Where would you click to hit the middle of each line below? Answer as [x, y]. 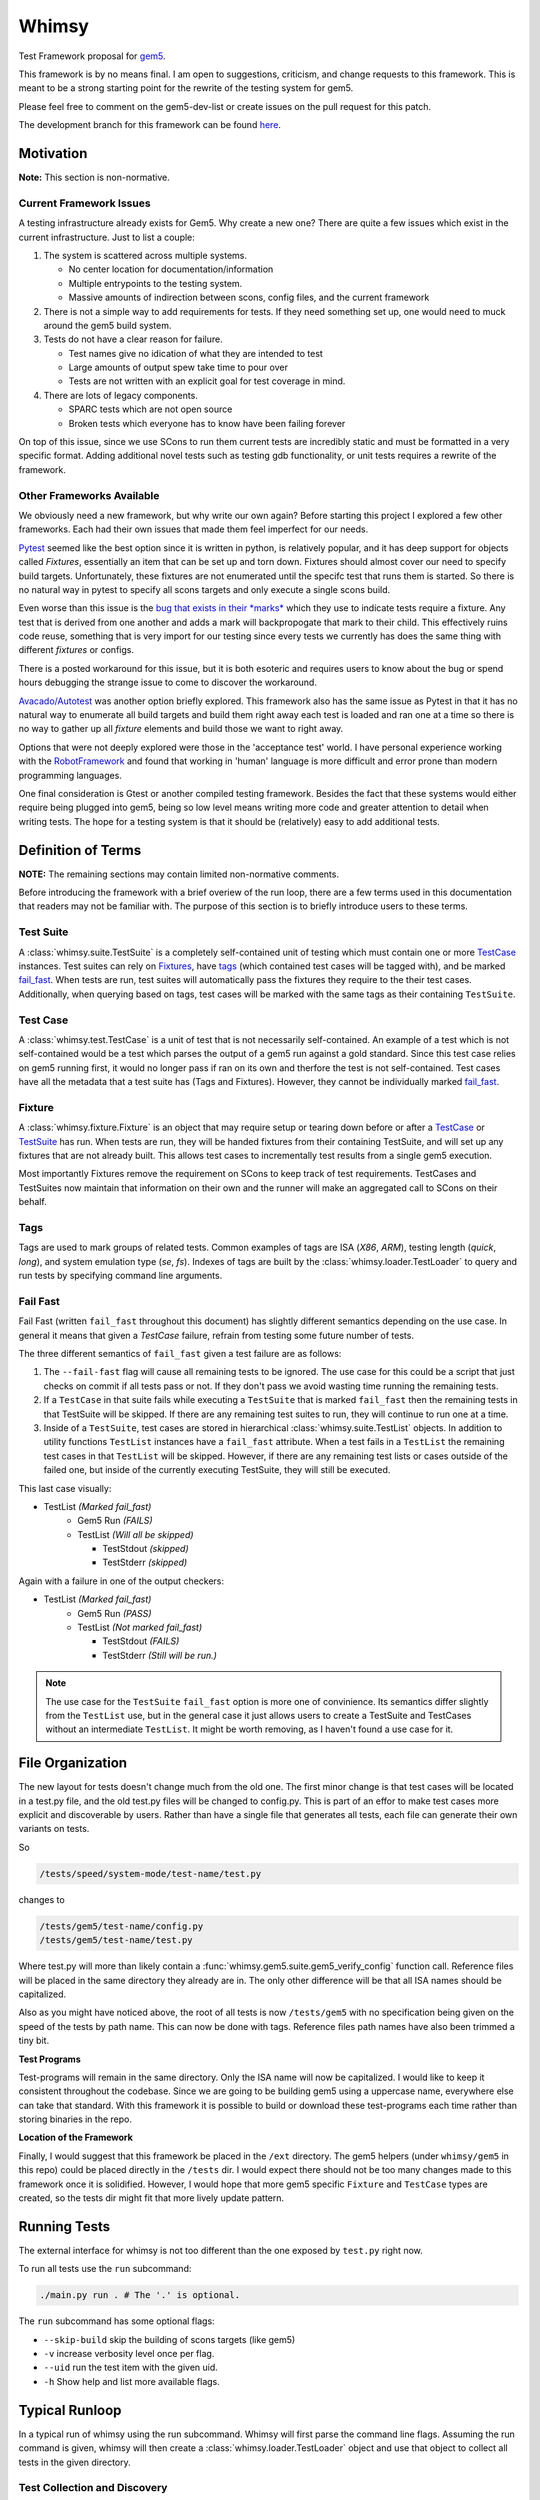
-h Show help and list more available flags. [131, 2381]
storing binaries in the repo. [75, 2119]
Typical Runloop [70, 2410]
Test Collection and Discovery [93, 2488]
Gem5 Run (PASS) [114, 1613]
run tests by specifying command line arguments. [120, 1276]
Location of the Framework [76, 2137]
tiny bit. [34, 2041]
